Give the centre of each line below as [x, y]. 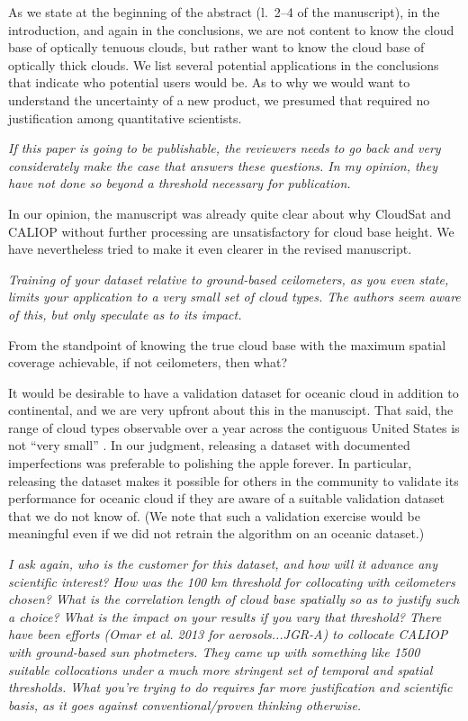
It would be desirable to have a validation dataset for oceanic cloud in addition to [234, 392]
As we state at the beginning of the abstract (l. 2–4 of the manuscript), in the [224, 12]
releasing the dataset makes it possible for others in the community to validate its [234, 480]
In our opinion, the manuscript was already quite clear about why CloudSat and [229, 213]
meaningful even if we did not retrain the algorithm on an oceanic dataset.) [216, 533]
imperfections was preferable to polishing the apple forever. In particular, [210, 463]
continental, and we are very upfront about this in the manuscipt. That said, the [231, 410]
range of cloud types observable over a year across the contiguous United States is [234, 427]
